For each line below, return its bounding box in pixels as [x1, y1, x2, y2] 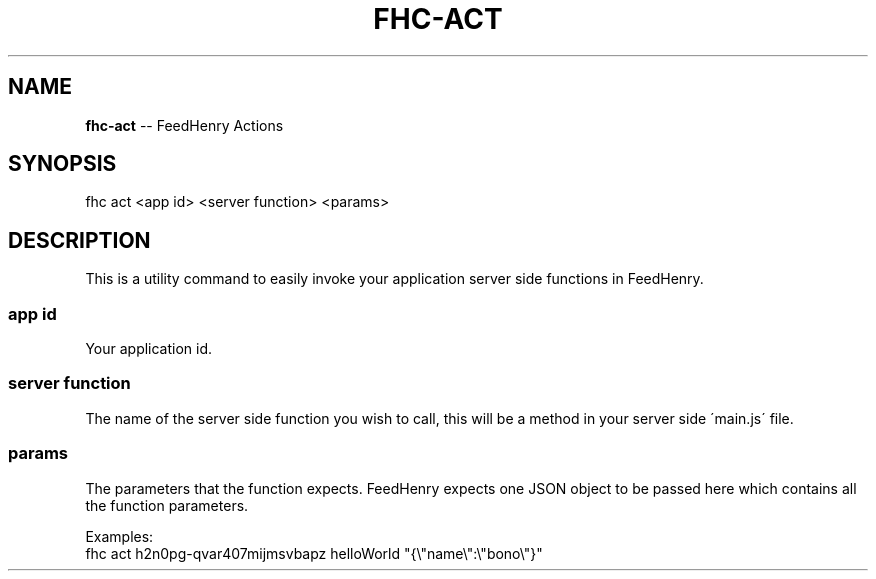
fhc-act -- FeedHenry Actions [85, 116, 284, 134]
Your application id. [85, 340, 213, 358]
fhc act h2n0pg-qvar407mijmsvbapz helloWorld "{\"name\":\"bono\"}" [85, 544, 543, 562]
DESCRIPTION [8, 227, 151, 253]
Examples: [85, 527, 154, 545]
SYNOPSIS [8, 151, 117, 177]
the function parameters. [85, 496, 249, 514]
